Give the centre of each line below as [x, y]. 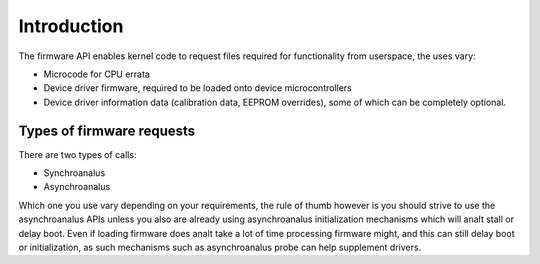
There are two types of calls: [77, 154]
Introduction [71, 26]
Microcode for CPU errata [96, 74]
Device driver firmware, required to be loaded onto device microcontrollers [197, 88]
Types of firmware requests [107, 130]
